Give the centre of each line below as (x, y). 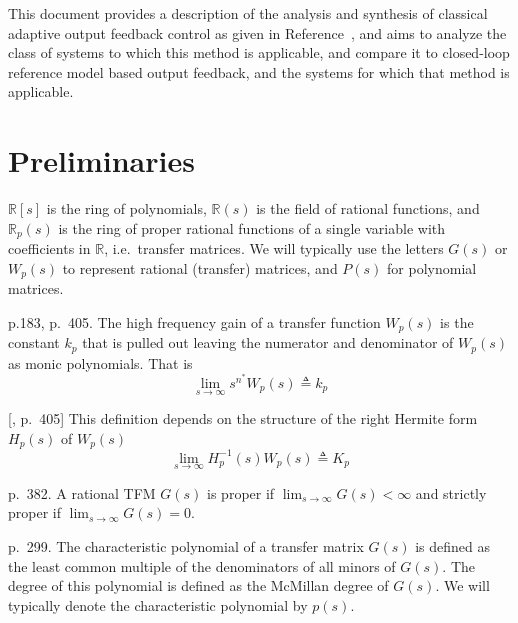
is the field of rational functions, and (368, 208)
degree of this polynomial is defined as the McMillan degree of (198, 585)
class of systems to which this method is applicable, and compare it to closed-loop (259, 52)
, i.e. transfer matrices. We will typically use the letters (274, 248)
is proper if (241, 492)
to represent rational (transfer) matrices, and (200, 267)
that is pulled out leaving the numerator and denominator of (268, 342)
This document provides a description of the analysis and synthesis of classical (248, 13)
